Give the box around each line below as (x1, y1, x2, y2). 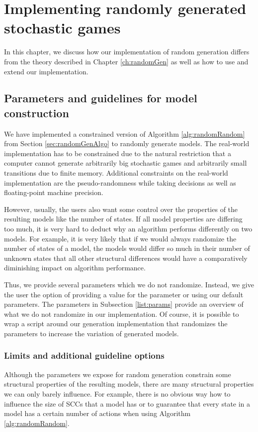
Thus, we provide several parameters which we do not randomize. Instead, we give (4, 279, 254, 289)
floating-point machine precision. (4, 187, 103, 198)
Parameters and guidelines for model (4, 90, 197, 106)
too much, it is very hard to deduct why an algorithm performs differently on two (4, 223, 253, 234)
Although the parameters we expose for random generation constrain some (4, 369, 231, 379)
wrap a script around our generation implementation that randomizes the (4, 318, 228, 329)
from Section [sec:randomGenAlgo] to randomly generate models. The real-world (4, 138, 250, 149)
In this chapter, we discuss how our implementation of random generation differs (4, 46, 250, 57)
